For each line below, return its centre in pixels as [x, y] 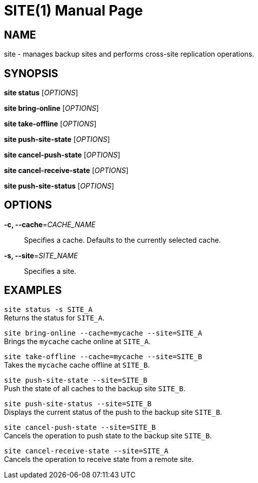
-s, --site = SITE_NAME [41, 255]
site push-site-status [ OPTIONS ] [59, 186]
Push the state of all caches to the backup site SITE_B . [95, 388]
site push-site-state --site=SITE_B [76, 380]
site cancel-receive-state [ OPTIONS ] [66, 171]
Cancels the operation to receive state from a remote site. [99, 459]
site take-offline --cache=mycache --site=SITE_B [103, 356]
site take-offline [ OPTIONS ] [50, 124]
